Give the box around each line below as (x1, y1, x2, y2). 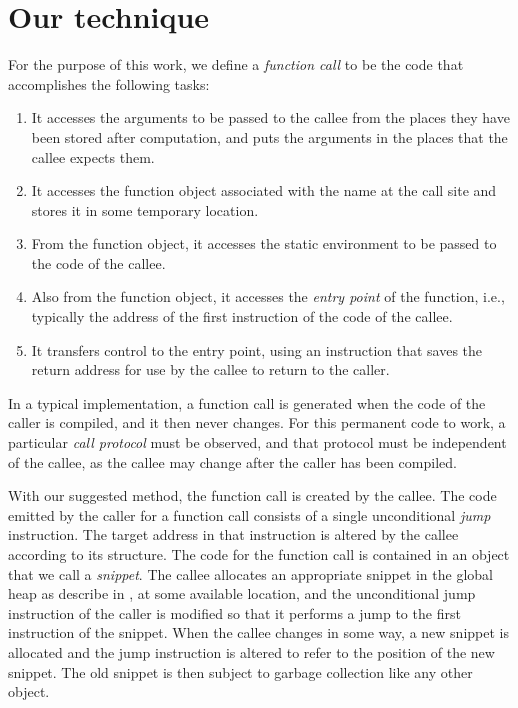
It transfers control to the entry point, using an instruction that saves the (31, 339, 483, 360)
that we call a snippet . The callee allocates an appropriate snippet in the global (8, 563, 493, 584)
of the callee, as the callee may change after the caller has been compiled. (8, 451, 457, 472)
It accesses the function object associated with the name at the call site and (31, 180, 497, 201)
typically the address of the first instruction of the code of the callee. (31, 306, 453, 327)
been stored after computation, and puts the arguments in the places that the (31, 126, 508, 147)
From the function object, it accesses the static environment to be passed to (31, 233, 497, 254)
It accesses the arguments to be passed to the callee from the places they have (31, 107, 510, 128)
